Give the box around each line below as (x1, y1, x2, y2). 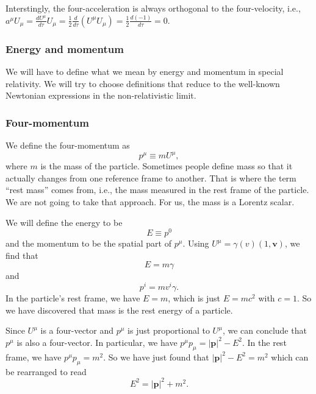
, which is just (168, 292, 221, 304)
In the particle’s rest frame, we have (5, 292, 140, 304)
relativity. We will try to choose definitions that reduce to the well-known (5, 77, 280, 90)
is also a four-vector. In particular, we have (16, 336, 178, 348)
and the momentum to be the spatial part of (5, 237, 171, 250)
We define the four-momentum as (5, 139, 130, 152)
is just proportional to (127, 324, 210, 337)
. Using (182, 237, 209, 250)
